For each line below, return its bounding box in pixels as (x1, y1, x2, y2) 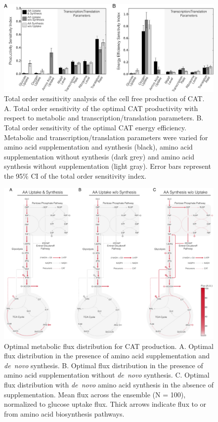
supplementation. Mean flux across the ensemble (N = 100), (4, 389, 186, 399)
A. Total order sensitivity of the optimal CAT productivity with (4, 103, 198, 113)
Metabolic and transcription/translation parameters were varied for (4, 132, 208, 142)
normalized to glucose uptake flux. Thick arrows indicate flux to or (4, 399, 207, 409)
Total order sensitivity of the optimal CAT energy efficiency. (4, 122, 186, 132)
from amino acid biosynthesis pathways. (4, 408, 125, 419)
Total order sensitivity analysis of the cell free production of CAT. (4, 93, 205, 104)
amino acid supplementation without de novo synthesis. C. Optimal (4, 370, 210, 380)
